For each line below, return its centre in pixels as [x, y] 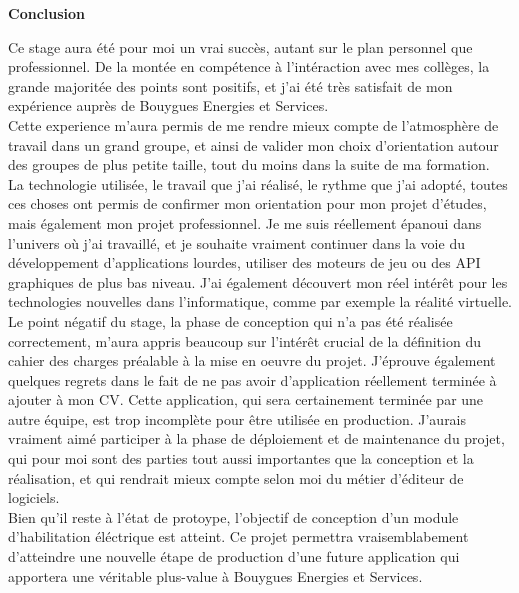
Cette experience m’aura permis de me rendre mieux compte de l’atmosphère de [253, 124]
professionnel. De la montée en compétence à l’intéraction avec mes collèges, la [249, 66]
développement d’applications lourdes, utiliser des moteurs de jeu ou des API [244, 262]
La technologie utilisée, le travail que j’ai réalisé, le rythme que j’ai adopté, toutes [258, 183]
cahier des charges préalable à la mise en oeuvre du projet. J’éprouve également [252, 360]
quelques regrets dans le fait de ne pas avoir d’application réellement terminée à [252, 379]
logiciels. [34, 497]
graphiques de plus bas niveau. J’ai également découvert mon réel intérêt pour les [258, 281]
